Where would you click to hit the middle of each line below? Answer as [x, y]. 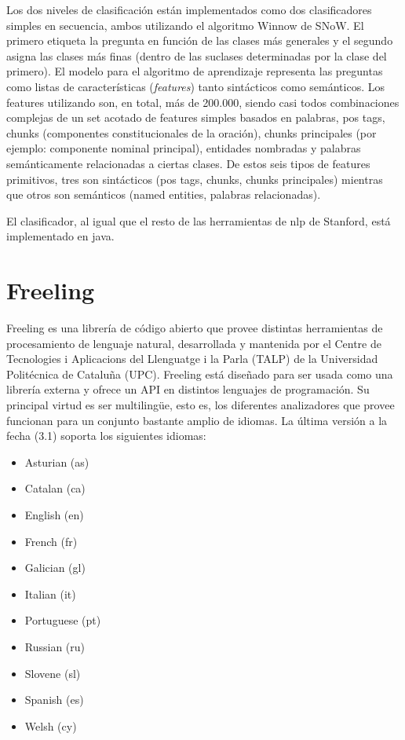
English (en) [54, 514]
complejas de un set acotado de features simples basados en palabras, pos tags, [196, 117]
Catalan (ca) [55, 488]
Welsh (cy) [51, 725]
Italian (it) [50, 593]
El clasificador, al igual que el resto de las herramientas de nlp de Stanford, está [199, 220]
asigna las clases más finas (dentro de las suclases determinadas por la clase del [197, 55]
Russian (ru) [55, 646]
